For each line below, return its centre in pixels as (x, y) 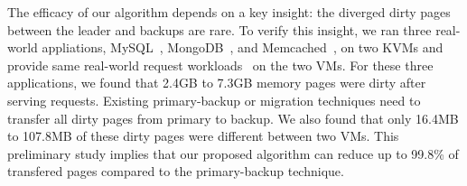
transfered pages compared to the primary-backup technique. (176, 171)
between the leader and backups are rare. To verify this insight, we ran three (219, 29)
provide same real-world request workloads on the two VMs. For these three (220, 65)
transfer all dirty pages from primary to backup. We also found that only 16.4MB (233, 118)
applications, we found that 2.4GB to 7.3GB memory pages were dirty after (217, 83)
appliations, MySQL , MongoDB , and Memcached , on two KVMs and (243, 47)
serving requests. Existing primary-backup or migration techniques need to (214, 100)
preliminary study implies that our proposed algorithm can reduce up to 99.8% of (233, 153)
